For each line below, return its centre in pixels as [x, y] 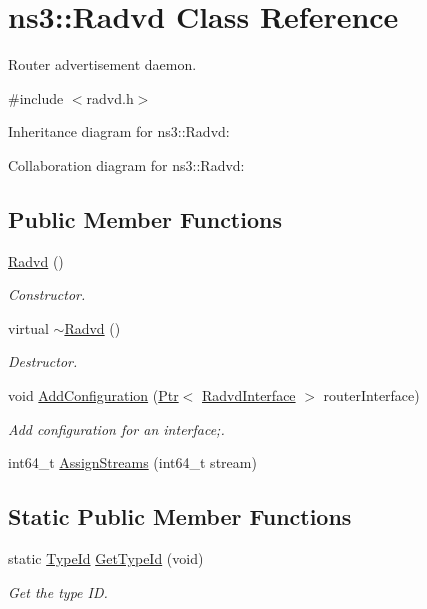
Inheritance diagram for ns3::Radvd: [119, 131]
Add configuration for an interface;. [116, 428]
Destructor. [43, 361]
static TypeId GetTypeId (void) [106, 558]
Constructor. [47, 294]
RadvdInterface [249, 395]
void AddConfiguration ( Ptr [93, 395]
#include [36, 97]
